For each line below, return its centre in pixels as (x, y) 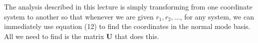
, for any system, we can (217, 16)
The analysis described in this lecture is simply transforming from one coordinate (128, 6)
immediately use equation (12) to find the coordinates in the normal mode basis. (127, 26)
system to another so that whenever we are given (79, 16)
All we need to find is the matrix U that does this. (82, 36)
